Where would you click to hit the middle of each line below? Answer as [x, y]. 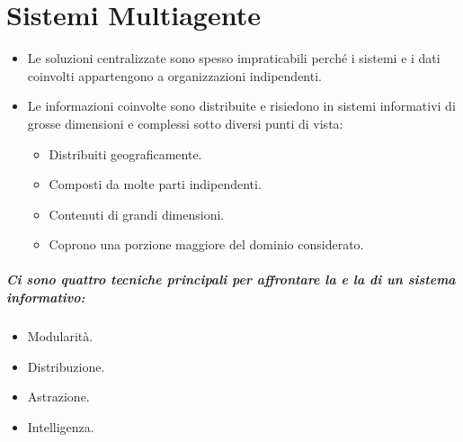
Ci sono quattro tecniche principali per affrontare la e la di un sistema [231, 280]
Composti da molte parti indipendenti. [155, 184]
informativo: [46, 298]
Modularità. [60, 336]
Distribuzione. [66, 366]
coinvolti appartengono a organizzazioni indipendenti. [174, 75]
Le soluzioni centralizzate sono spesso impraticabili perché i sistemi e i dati [234, 58]
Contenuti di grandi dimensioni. [137, 214]
